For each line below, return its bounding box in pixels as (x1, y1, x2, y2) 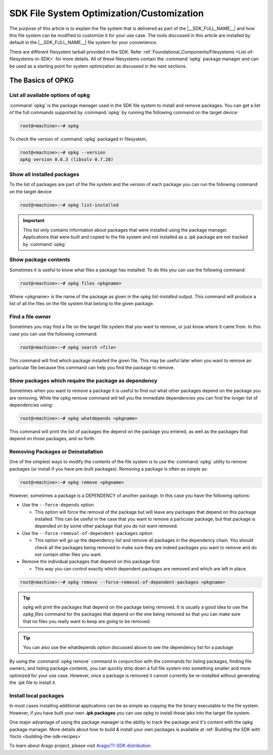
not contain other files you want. (34, 551, 102, 557)
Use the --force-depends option (22, 502, 94, 508)
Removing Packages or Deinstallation (9, 448, 103, 455)
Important (23, 218, 45, 224)
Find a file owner (9, 313, 52, 320)
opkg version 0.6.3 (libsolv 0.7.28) (20, 157, 114, 162)
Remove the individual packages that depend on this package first (22, 558, 160, 565)
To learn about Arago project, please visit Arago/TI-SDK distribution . (9, 743, 152, 749)
